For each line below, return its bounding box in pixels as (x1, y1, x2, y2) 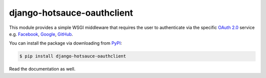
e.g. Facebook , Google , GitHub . (9, 31, 73, 37)
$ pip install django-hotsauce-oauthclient (19, 53, 127, 59)
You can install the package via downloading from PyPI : (9, 40, 122, 46)
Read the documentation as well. (9, 66, 76, 72)
